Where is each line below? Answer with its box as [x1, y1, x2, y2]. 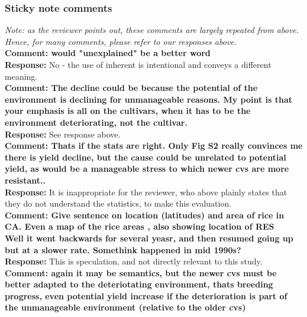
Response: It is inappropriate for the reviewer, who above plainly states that [5, 185, 287, 198]
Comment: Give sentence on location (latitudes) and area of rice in [5, 208, 285, 221]
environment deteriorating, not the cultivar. [5, 116, 188, 128]
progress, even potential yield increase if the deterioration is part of [5, 289, 287, 302]
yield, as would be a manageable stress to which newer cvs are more [5, 162, 289, 175]
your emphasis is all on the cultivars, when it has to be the [5, 104, 251, 117]
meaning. [5, 70, 38, 82]
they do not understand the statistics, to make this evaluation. [5, 197, 232, 210]
